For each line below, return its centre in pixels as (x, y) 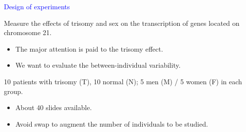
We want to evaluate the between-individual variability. (98, 65)
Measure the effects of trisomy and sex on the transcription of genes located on (122, 23)
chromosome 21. (28, 32)
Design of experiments (37, 6)
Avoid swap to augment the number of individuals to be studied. (112, 123)
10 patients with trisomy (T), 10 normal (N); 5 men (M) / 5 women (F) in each (123, 81)
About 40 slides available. (54, 107)
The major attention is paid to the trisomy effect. (89, 48)
